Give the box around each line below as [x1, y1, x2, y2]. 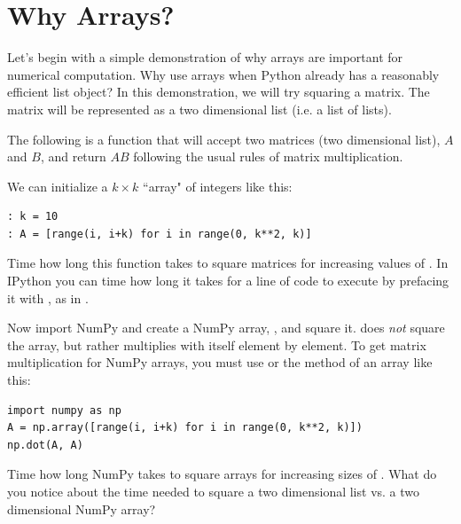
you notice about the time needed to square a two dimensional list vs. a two [7, 482, 420, 500]
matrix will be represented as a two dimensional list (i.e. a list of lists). [7, 99, 392, 118]
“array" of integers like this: [143, 176, 293, 195]
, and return [40, 147, 106, 166]
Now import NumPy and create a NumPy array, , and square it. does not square [7, 318, 445, 337]
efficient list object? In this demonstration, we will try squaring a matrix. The [7, 82, 430, 101]
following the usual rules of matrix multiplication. [133, 147, 403, 166]
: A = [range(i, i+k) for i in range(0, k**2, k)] [7, 227, 312, 240]
